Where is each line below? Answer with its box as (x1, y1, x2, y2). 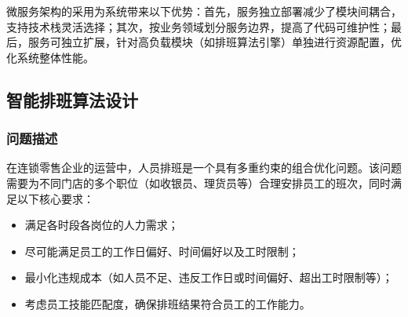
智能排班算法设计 (6, 87, 138, 111)
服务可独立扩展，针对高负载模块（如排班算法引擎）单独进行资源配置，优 (27, 34, 402, 50)
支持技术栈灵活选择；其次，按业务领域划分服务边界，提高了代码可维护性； (6, 18, 391, 35)
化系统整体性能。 (6, 49, 94, 65)
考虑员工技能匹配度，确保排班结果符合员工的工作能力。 (24, 295, 311, 312)
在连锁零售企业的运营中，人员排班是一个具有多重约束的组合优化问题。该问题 (6, 159, 402, 176)
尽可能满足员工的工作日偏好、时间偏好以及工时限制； (24, 242, 300, 259)
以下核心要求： (16, 190, 94, 206)
